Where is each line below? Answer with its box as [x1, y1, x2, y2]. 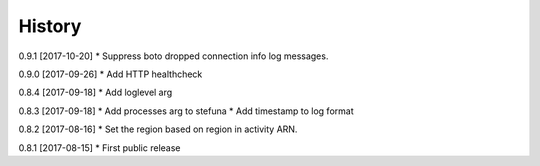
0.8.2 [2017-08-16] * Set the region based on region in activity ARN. [18, 123, 298, 135]
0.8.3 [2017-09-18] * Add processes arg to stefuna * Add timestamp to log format [18, 105, 354, 117]
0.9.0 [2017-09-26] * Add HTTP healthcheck [18, 68, 203, 80]
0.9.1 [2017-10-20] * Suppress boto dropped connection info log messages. [18, 50, 329, 62]
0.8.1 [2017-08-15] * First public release [18, 141, 181, 154]
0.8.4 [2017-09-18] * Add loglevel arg [18, 86, 173, 99]
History [18, 15, 82, 37]
